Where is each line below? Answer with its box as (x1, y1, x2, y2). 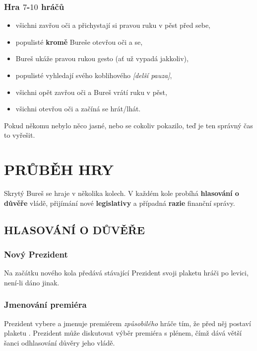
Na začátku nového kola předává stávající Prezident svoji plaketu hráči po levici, (4, 267, 249, 278)
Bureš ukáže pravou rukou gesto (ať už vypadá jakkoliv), (15, 53, 189, 64)
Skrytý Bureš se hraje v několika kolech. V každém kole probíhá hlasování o (4, 188, 239, 198)
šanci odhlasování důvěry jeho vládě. (4, 337, 115, 348)
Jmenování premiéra (4, 298, 87, 311)
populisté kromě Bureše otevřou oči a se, (15, 36, 143, 47)
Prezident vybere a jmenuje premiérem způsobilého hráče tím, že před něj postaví (4, 318, 251, 328)
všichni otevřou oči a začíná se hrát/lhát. (15, 103, 141, 114)
